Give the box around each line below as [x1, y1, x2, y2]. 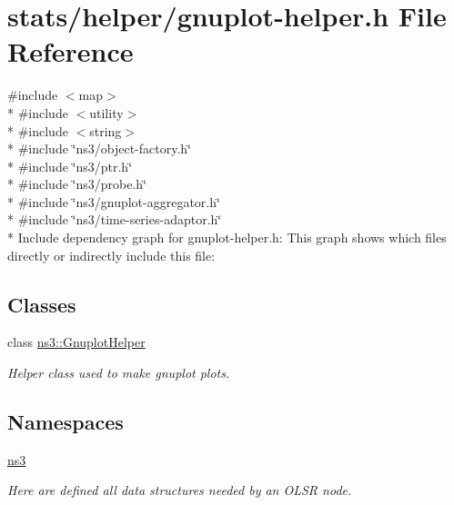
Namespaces [7, 408, 124, 436]
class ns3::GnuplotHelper [7, 332, 146, 352]
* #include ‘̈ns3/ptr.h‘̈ [7, 156, 133, 175]
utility [89, 103, 124, 122]
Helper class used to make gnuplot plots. [7, 363, 230, 382]
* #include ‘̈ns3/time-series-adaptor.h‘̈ [7, 210, 222, 229]
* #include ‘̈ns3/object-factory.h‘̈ [7, 139, 191, 158]
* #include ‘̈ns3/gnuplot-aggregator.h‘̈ [7, 192, 220, 211]
